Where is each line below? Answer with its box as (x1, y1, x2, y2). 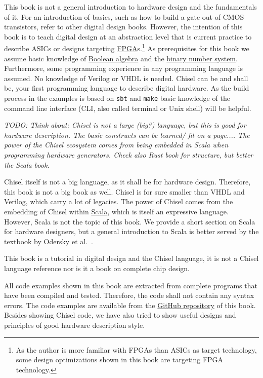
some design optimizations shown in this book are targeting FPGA (16, 354, 224, 365)
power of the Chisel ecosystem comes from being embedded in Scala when (4, 139, 229, 150)
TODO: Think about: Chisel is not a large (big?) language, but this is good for (4, 120, 246, 130)
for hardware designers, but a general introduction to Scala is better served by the (4, 226, 259, 237)
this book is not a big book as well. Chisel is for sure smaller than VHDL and (4, 186, 245, 197)
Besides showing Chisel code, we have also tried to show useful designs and (4, 310, 236, 320)
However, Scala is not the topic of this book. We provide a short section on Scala (4, 216, 255, 226)
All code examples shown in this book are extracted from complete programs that (4, 280, 257, 290)
